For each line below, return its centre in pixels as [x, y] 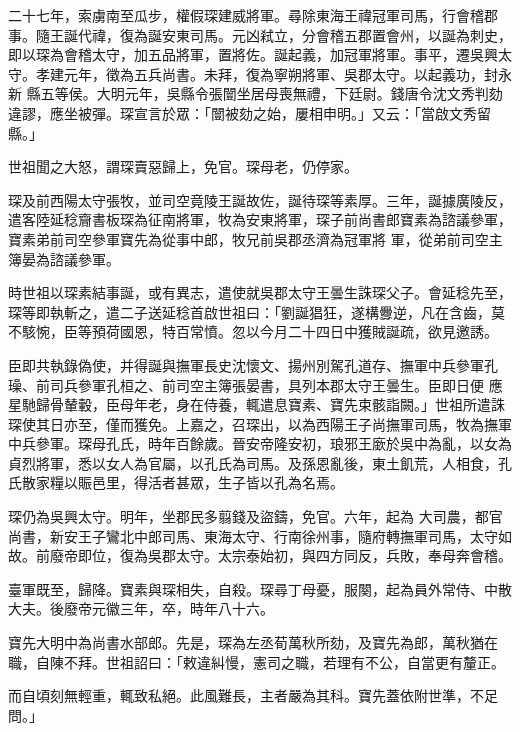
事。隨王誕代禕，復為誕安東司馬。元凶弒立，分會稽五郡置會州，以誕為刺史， [260, 34]
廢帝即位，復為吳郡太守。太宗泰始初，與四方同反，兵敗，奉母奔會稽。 [280, 555]
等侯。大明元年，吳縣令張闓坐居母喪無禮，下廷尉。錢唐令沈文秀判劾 [278, 93]
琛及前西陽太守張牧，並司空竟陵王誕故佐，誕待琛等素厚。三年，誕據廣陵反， [260, 199]
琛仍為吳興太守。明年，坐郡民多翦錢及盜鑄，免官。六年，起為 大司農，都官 [255, 516]
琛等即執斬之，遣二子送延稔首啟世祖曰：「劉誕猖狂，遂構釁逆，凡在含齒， [249, 311]
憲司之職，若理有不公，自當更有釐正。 [378, 661]
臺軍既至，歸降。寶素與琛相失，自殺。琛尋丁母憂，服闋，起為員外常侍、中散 [260, 588]
